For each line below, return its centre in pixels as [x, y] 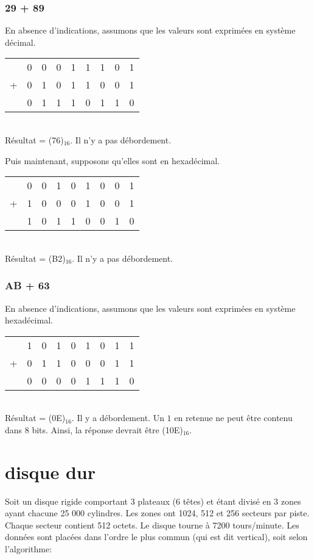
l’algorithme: [29, 549]
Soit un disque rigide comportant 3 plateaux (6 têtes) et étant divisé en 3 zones [153, 501]
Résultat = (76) [34, 140]
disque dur [50, 471]
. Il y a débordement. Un [118, 418]
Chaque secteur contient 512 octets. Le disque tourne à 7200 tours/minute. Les [152, 525]
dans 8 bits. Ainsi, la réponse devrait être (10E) [94, 429]
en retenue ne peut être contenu [233, 418]
